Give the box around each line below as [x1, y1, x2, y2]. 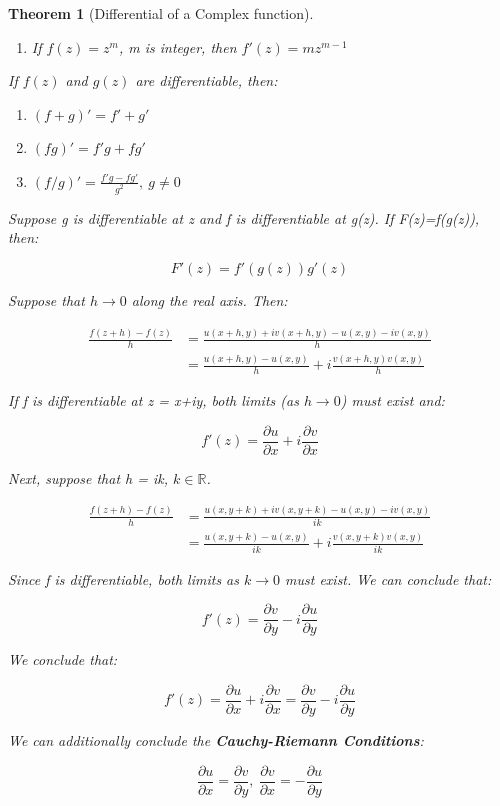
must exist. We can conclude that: [285, 568, 492, 589]
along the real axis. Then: [131, 290, 288, 311]
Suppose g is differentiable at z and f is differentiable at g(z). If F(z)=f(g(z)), [8, 207, 480, 228]
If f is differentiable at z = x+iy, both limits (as [8, 390, 299, 411]
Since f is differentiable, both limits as [8, 568, 239, 589]
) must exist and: [340, 390, 445, 411]
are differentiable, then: [135, 70, 278, 91]
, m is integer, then [118, 36, 237, 57]
